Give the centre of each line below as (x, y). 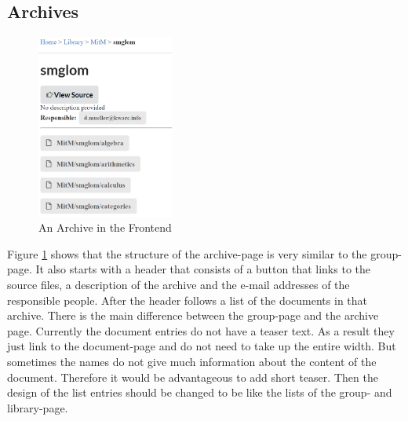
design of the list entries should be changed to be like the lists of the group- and (200, 392)
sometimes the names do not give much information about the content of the (192, 361)
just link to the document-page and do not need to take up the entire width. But (202, 346)
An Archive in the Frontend (105, 227)
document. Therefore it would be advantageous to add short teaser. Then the (193, 377)
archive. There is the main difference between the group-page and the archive (193, 315)
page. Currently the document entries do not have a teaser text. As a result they (201, 330)
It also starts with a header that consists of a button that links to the (203, 269)
